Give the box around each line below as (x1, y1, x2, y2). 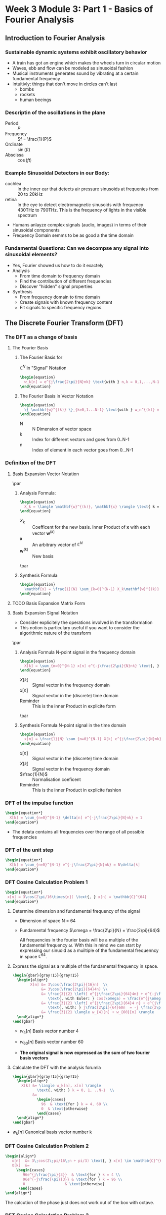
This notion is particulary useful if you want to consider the (19, 624, 140, 630)
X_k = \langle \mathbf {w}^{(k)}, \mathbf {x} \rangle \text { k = (24, 504, 160, 509)
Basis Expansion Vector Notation (12, 471, 79, 477)
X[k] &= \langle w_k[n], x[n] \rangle (21, 1083, 101, 1088)
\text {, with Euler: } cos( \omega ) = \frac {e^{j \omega (47, 996, 163, 1001)
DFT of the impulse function (5, 799, 74, 806)
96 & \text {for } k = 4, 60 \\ (41, 1102, 108, 1106)
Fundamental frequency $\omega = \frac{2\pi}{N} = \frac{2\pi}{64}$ (19, 927, 160, 933)
